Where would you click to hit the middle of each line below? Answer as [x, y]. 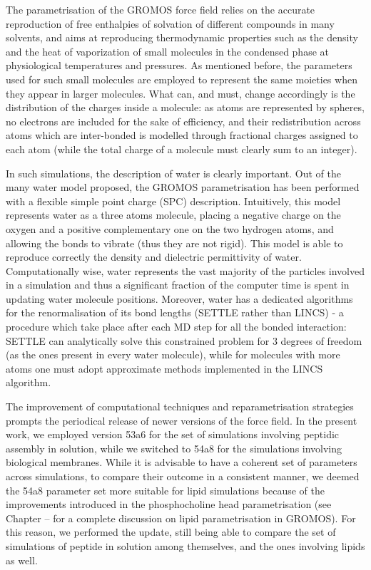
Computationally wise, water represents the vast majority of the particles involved [185, 270]
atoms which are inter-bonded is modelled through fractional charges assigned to [182, 135]
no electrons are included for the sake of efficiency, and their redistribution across [183, 121]
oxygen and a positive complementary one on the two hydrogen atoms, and [170, 228]
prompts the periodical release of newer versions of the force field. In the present [182, 420]
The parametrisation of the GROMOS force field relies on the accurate [161, 9]
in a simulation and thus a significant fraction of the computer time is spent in [178, 285]
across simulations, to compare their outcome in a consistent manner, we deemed [183, 476]
